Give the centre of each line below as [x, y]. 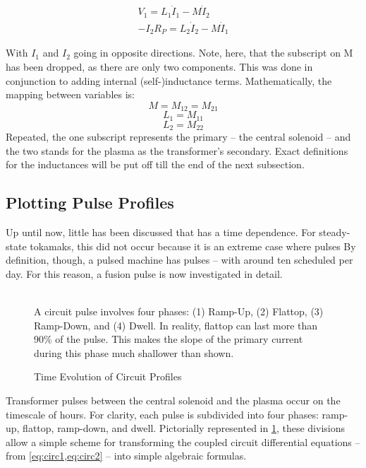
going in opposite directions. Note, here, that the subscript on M [213, 53]
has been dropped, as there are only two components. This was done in [159, 66]
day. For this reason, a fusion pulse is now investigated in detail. [144, 273]
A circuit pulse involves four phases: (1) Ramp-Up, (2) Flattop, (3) [179, 311]
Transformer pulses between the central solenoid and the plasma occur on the [173, 400]
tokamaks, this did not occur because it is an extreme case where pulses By [193, 246]
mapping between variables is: [70, 94]
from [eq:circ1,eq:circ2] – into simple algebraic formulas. [126, 456]
